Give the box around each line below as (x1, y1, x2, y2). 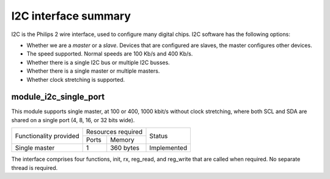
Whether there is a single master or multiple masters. (26, 67, 160, 75)
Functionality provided (15, 131, 79, 140)
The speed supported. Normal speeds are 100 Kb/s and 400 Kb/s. (26, 50, 193, 57)
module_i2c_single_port (11, 92, 105, 102)
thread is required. (11, 164, 58, 171)
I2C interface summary (11, 9, 131, 23)
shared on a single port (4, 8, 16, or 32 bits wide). (11, 116, 135, 123)
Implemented (149, 144, 188, 152)
